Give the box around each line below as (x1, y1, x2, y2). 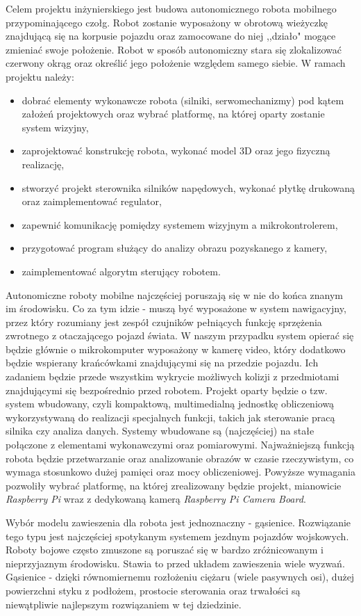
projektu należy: (6, 69, 74, 83)
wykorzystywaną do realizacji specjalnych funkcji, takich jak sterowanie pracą (6, 410, 335, 424)
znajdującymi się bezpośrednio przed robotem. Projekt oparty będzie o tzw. (6, 382, 328, 397)
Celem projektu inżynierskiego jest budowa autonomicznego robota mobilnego (6, 1, 337, 15)
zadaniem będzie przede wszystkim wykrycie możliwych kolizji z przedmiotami (6, 369, 339, 384)
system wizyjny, (22, 120, 89, 134)
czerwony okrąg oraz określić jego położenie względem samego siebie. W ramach (6, 56, 346, 70)
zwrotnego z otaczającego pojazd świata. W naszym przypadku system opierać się (6, 328, 354, 343)
